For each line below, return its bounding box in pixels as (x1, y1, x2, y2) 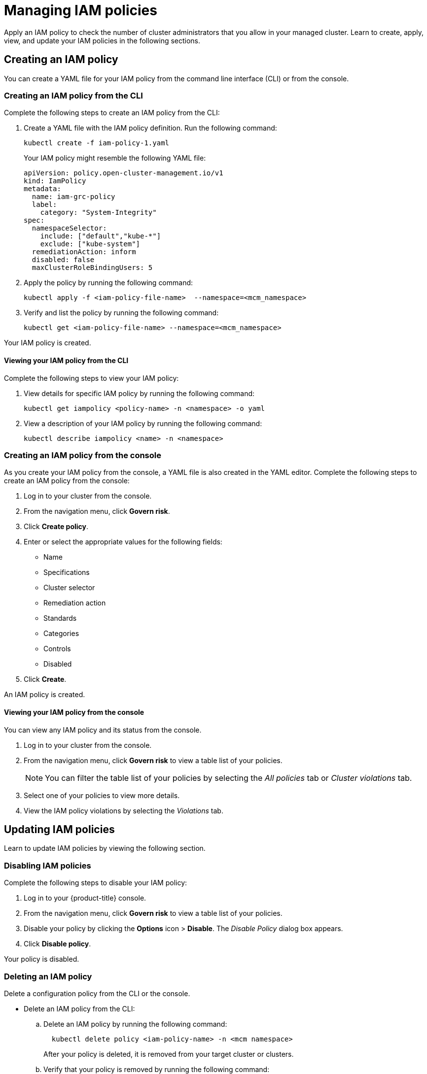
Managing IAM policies (4, 2, 157, 19)
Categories (43, 629, 79, 638)
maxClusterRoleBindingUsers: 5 (32, 264, 153, 272)
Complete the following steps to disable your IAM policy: (4, 878, 187, 887)
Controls (43, 644, 71, 653)
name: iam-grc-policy (32, 193, 115, 201)
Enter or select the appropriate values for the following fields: (24, 537, 222, 546)
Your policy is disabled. (4, 955, 79, 964)
